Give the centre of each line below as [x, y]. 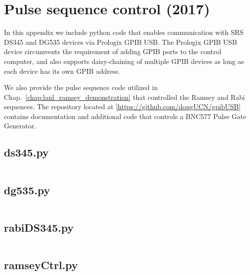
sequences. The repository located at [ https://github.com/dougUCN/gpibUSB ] [122, 107]
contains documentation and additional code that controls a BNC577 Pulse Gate [125, 116]
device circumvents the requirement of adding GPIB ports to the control [113, 51]
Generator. [20, 126]
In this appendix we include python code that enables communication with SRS [124, 32]
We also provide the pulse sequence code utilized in [81, 87]
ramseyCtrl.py [41, 265]
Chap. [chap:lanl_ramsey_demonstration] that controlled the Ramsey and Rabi [125, 97]
